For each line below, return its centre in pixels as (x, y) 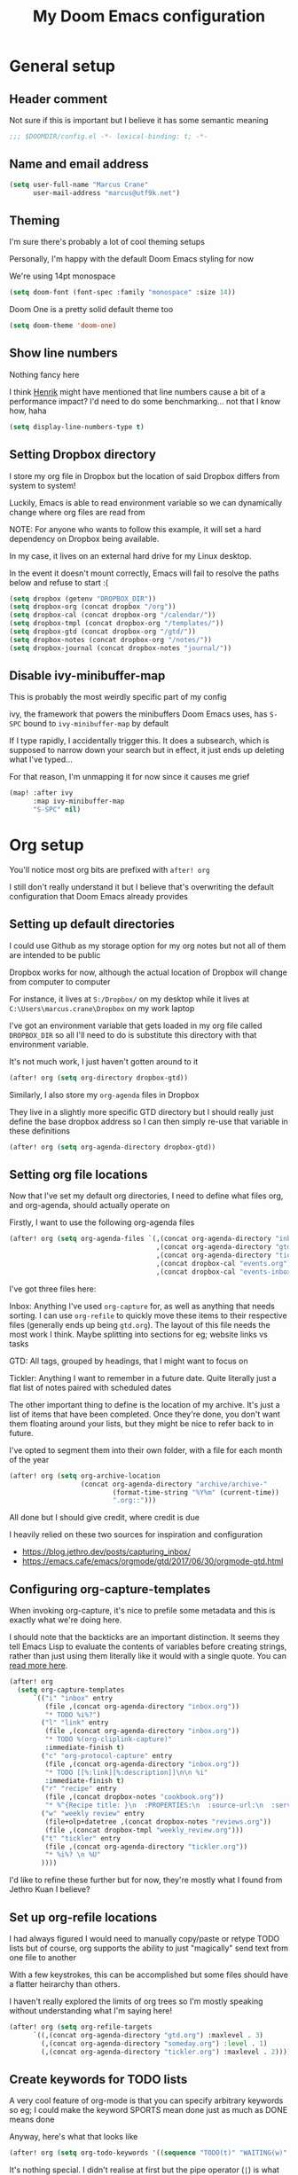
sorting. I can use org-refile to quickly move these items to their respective (148, 1315)
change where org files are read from (78, 512)
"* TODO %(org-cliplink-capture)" (109, 1739)
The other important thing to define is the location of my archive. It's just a (145, 1404)
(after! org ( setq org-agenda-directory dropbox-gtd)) (113, 1147)
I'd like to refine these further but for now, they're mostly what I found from (146, 1880)
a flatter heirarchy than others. (65, 1984)
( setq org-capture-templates (71, 1690)
